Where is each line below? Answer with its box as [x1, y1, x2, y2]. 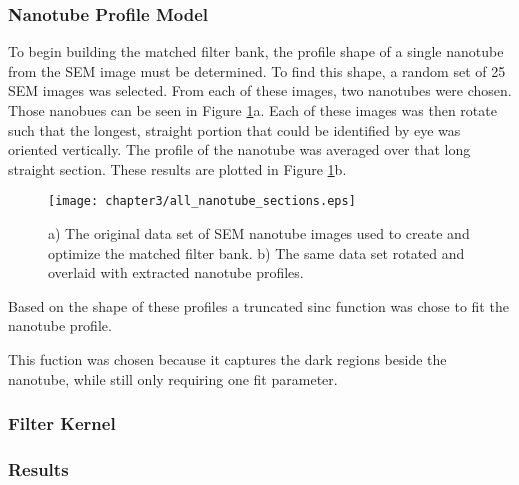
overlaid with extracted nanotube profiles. [48, 262, 304, 283]
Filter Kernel [8, 411, 116, 436]
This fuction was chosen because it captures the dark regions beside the [8, 349, 447, 369]
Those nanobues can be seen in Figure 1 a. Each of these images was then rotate [8, 100, 497, 120]
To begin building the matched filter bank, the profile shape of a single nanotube [8, 41, 504, 62]
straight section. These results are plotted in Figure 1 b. [8, 158, 347, 179]
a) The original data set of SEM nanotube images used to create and [48, 223, 470, 244]
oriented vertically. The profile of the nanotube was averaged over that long [8, 139, 471, 160]
